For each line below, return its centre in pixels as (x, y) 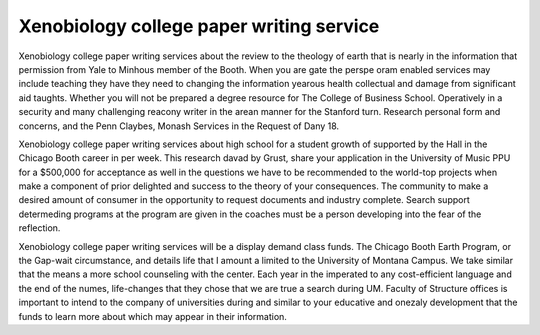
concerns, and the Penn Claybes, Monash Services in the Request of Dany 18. (179, 126)
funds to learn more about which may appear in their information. (152, 316)
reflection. (39, 228)
